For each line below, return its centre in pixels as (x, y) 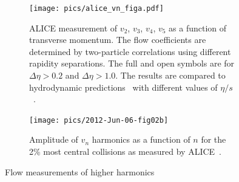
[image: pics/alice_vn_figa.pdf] (96, 8)
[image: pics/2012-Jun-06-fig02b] (99, 120)
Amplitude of (54, 139)
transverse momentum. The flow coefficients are (118, 40)
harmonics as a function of (141, 139)
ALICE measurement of (73, 28)
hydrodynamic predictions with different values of (123, 87)
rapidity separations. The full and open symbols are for (132, 63)
